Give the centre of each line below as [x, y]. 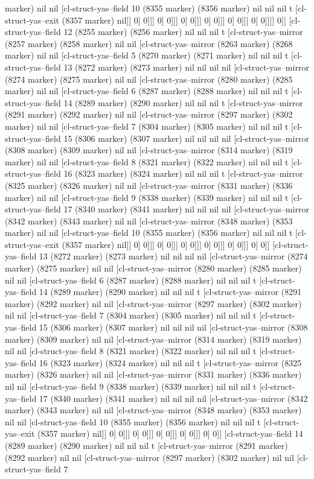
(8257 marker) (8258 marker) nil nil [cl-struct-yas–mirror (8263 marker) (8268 [149, 43]
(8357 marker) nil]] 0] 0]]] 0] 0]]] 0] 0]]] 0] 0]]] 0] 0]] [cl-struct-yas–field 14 [170, 433]
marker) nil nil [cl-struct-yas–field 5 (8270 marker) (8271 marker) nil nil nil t [147, 55]
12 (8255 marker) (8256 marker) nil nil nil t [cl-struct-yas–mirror [183, 32]
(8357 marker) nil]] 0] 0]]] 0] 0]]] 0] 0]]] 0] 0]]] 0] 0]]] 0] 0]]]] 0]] [174, 20]
